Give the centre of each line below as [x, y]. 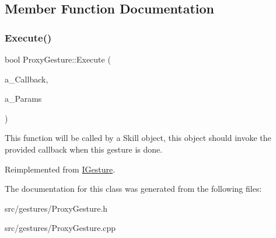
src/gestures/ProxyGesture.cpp [60, 228]
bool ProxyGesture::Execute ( [58, 59]
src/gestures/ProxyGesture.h [56, 208]
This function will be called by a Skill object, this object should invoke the [138, 138]
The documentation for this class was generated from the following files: [133, 189]
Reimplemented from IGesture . [60, 169]
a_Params [23, 99]
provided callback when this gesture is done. [84, 149]
